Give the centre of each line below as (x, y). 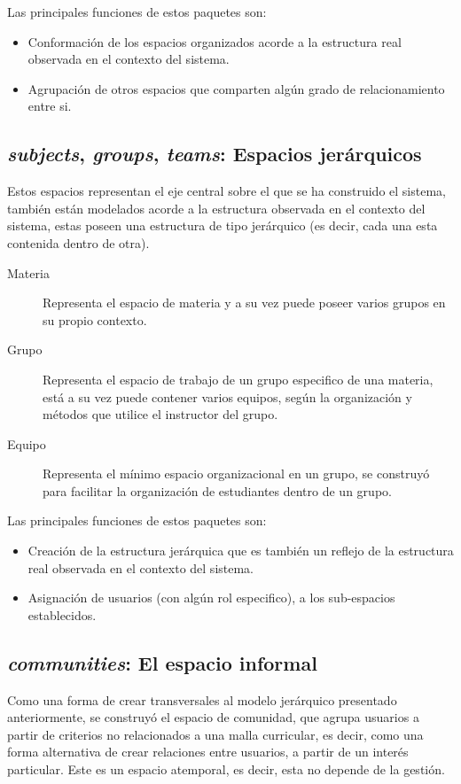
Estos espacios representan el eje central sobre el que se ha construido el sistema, (227, 191)
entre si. (50, 106)
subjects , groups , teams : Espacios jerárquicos (215, 154)
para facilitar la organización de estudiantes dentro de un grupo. (217, 490)
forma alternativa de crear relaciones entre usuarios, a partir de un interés (208, 752)
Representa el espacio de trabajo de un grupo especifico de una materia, (238, 379)
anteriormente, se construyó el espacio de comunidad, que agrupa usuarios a (213, 717)
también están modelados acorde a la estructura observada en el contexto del (216, 208)
